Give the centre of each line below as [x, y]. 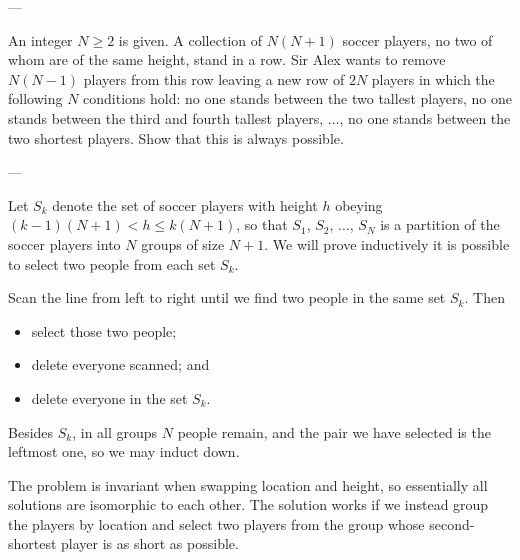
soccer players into [64, 243]
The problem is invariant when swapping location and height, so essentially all [248, 484]
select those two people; [104, 330]
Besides [31, 431]
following [35, 98]
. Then [484, 297]
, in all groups [115, 431]
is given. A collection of [190, 39]
